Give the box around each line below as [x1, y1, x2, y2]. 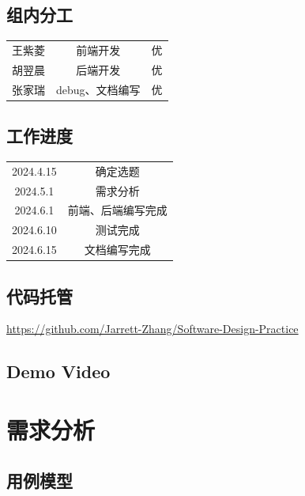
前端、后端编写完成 [67, 202, 168, 218]
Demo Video [6, 359, 111, 384]
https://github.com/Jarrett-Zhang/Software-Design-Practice [6, 320, 299, 337]
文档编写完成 [84, 241, 151, 258]
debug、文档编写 [56, 81, 141, 97]
